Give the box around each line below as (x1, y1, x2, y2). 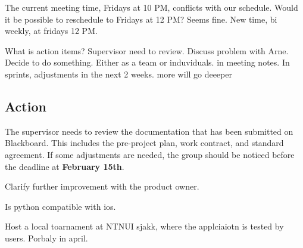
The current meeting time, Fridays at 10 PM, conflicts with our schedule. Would (5, 1, 298, 13)
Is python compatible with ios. (5, 200, 116, 212)
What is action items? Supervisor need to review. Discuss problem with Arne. (5, 44, 289, 57)
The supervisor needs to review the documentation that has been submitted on (5, 125, 293, 137)
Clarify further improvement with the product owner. (5, 180, 199, 193)
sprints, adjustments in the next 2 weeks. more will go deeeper (5, 67, 232, 80)
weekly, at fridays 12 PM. (5, 24, 98, 37)
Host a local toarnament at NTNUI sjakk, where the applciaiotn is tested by (5, 220, 284, 232)
